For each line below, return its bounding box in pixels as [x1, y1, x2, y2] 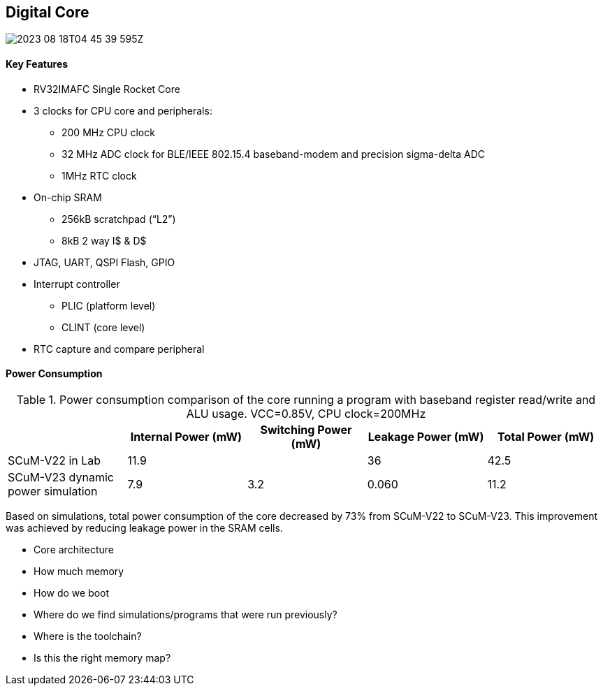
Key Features [6, 58, 68, 71]
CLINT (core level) [61, 321, 145, 333]
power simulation [8, 483, 98, 498]
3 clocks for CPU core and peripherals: [34, 104, 212, 117]
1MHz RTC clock [61, 169, 137, 182]
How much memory [34, 565, 124, 577]
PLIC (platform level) [61, 299, 156, 312]
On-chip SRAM [34, 191, 102, 203]
